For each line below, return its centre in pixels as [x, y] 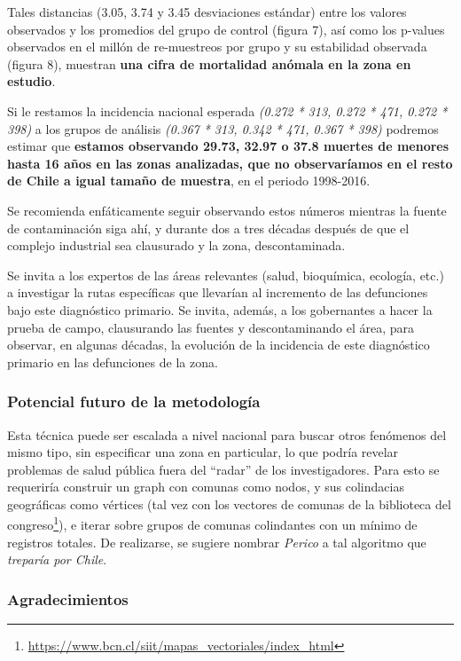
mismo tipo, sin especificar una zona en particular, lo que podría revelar [203, 452]
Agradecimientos [68, 598]
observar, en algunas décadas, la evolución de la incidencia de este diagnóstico [219, 345]
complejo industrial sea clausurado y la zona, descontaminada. [176, 245]
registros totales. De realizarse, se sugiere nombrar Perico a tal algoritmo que [217, 542]
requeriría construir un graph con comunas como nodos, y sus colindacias [206, 487]
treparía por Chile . [57, 559]
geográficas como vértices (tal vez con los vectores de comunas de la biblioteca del [229, 504]
